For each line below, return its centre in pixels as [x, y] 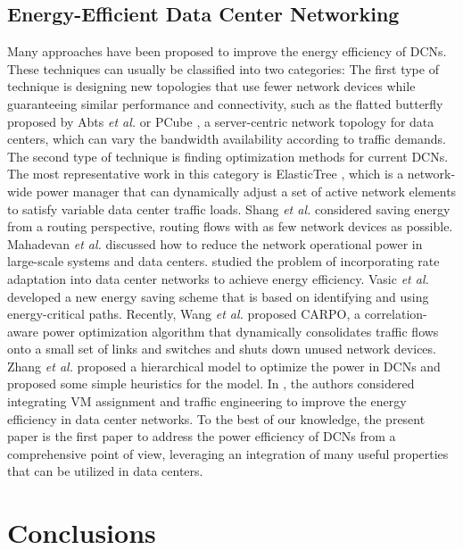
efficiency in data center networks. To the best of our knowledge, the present [216, 418]
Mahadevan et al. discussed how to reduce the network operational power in [215, 243]
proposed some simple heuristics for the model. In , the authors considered [211, 383]
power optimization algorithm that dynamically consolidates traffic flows [240, 331]
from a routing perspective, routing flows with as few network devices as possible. [230, 226]
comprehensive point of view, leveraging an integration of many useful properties [228, 453]
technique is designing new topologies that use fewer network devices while [211, 86]
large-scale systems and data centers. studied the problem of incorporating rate [223, 261]
